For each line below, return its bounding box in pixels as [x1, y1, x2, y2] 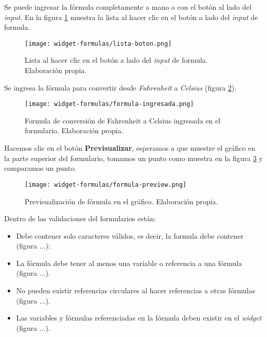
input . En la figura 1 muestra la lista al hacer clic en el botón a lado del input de [4, 11, 258, 22]
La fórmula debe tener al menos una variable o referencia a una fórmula [16, 257, 242, 268]
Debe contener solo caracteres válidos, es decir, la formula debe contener [16, 230, 244, 241]
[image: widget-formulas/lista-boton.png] [25, 40, 172, 47]
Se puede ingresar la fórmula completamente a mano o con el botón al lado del [4, 2, 252, 12]
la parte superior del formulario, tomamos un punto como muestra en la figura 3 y [4, 152, 263, 163]
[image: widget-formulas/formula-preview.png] [25, 181, 186, 188]
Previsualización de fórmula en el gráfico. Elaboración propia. [25, 196, 218, 206]
